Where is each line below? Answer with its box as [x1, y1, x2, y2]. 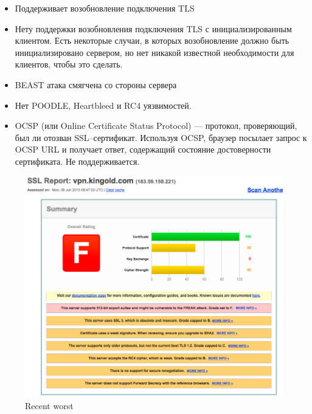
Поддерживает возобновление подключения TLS [15, 2, 195, 14]
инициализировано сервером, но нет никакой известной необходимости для [15, 46, 294, 58]
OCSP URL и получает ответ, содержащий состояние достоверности [15, 143, 271, 156]
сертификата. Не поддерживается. [15, 154, 140, 167]
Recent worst [25, 399, 74, 412]
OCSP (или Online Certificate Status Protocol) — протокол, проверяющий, [15, 119, 297, 132]
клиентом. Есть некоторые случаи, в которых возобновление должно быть [15, 34, 289, 47]
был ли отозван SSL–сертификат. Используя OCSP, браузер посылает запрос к [15, 131, 307, 143]
